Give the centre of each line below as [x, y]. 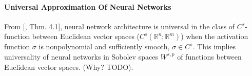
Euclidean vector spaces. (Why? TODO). [69, 66]
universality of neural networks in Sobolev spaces [81, 56]
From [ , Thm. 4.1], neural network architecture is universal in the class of [120, 26]
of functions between [209, 56]
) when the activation [215, 36]
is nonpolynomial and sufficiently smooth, [104, 46]
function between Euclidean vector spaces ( [72, 36]
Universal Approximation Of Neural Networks [88, 6]
